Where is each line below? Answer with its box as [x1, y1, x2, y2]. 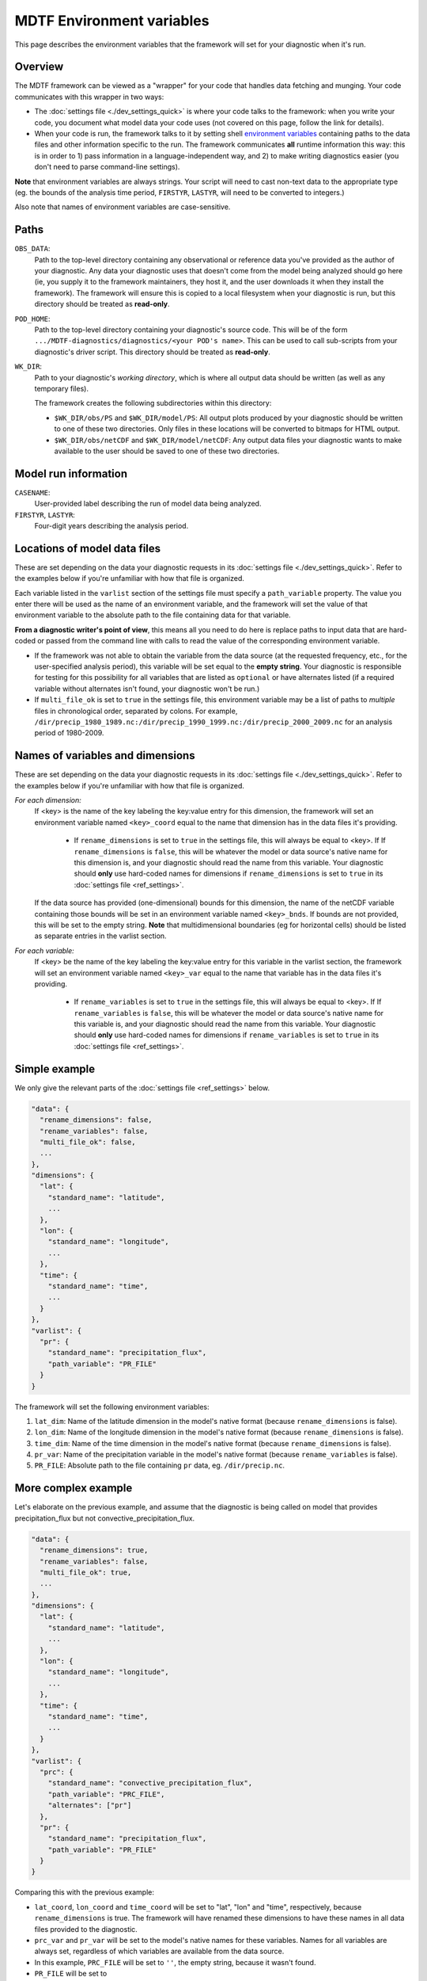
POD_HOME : [14, 314, 51, 323]
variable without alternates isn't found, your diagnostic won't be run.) [34, 684, 260, 693]
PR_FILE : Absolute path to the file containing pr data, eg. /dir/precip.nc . [34, 1460, 285, 1470]
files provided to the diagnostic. [34, 1924, 138, 1933]
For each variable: [14, 945, 74, 955]
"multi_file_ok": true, [40, 1567, 132, 1577]
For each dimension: [14, 796, 82, 805]
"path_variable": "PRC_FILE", [47, 1789, 165, 1799]
